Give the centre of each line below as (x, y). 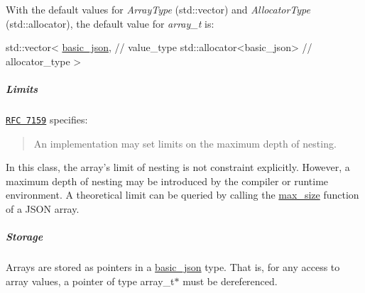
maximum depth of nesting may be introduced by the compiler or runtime (167, 181)
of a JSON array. (43, 208)
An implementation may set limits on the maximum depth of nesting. (185, 143)
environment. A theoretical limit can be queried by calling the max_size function (182, 195)
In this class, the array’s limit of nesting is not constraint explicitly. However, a (178, 167)
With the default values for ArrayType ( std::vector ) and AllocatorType (158, 9)
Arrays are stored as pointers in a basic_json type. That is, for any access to (173, 267)
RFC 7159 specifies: (47, 119)
